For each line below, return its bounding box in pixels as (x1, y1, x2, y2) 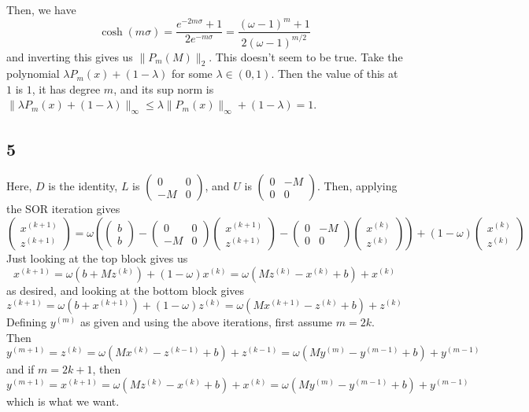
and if (6, 361, 35, 377)
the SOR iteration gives (6, 200, 120, 217)
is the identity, (48, 178, 118, 194)
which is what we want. (6, 393, 120, 410)
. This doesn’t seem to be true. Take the (209, 48, 403, 64)
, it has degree (31, 80, 101, 97)
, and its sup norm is (113, 80, 214, 97)
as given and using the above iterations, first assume (80, 314, 333, 330)
